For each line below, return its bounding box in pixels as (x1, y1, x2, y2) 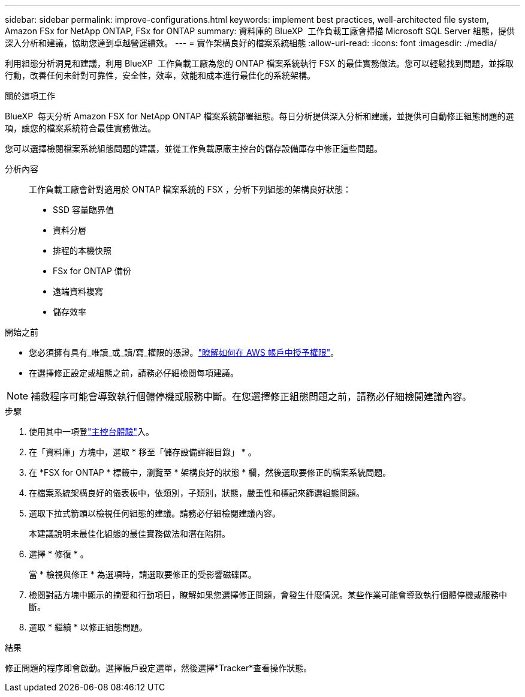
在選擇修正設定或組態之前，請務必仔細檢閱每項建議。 (29, 368, 239, 378)
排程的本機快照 (53, 245, 111, 256)
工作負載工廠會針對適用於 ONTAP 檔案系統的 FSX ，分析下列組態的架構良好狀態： (29, 184, 352, 194)
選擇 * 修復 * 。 (29, 549, 89, 559)
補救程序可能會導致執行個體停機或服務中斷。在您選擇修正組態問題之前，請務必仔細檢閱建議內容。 (31, 390, 472, 402)
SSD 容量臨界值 (53, 205, 114, 215)
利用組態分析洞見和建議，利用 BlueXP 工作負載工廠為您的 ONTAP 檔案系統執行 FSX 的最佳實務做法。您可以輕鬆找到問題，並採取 (5, 58, 514, 68)
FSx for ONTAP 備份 (53, 266, 131, 276)
